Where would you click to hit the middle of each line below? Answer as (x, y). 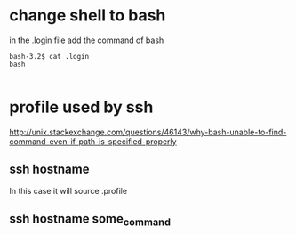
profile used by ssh (81, 107)
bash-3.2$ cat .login (49, 56)
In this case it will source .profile (68, 190)
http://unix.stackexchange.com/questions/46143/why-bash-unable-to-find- (148, 132)
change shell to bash (88, 16)
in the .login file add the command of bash (87, 40)
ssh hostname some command (90, 220)
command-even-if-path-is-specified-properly (93, 141)
